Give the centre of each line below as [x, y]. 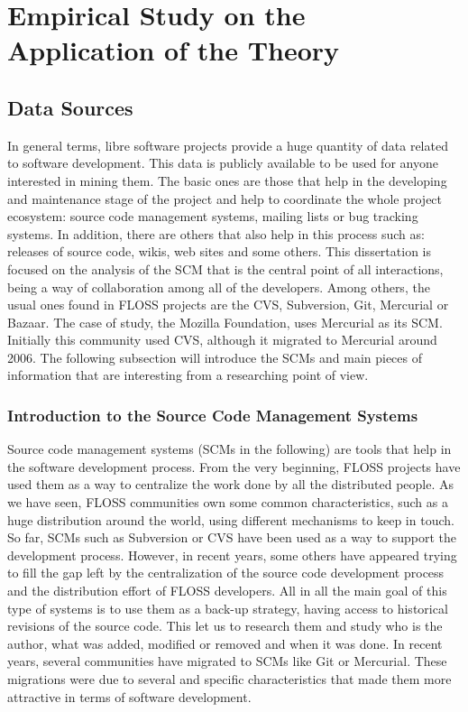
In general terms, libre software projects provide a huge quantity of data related [228, 145]
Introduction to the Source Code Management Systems [213, 415]
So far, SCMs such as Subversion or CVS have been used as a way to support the [232, 537]
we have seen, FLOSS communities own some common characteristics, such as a [228, 502]
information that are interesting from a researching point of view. [188, 375]
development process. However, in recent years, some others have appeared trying [232, 555]
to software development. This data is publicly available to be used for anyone [223, 163]
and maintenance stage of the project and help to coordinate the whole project [225, 198]
